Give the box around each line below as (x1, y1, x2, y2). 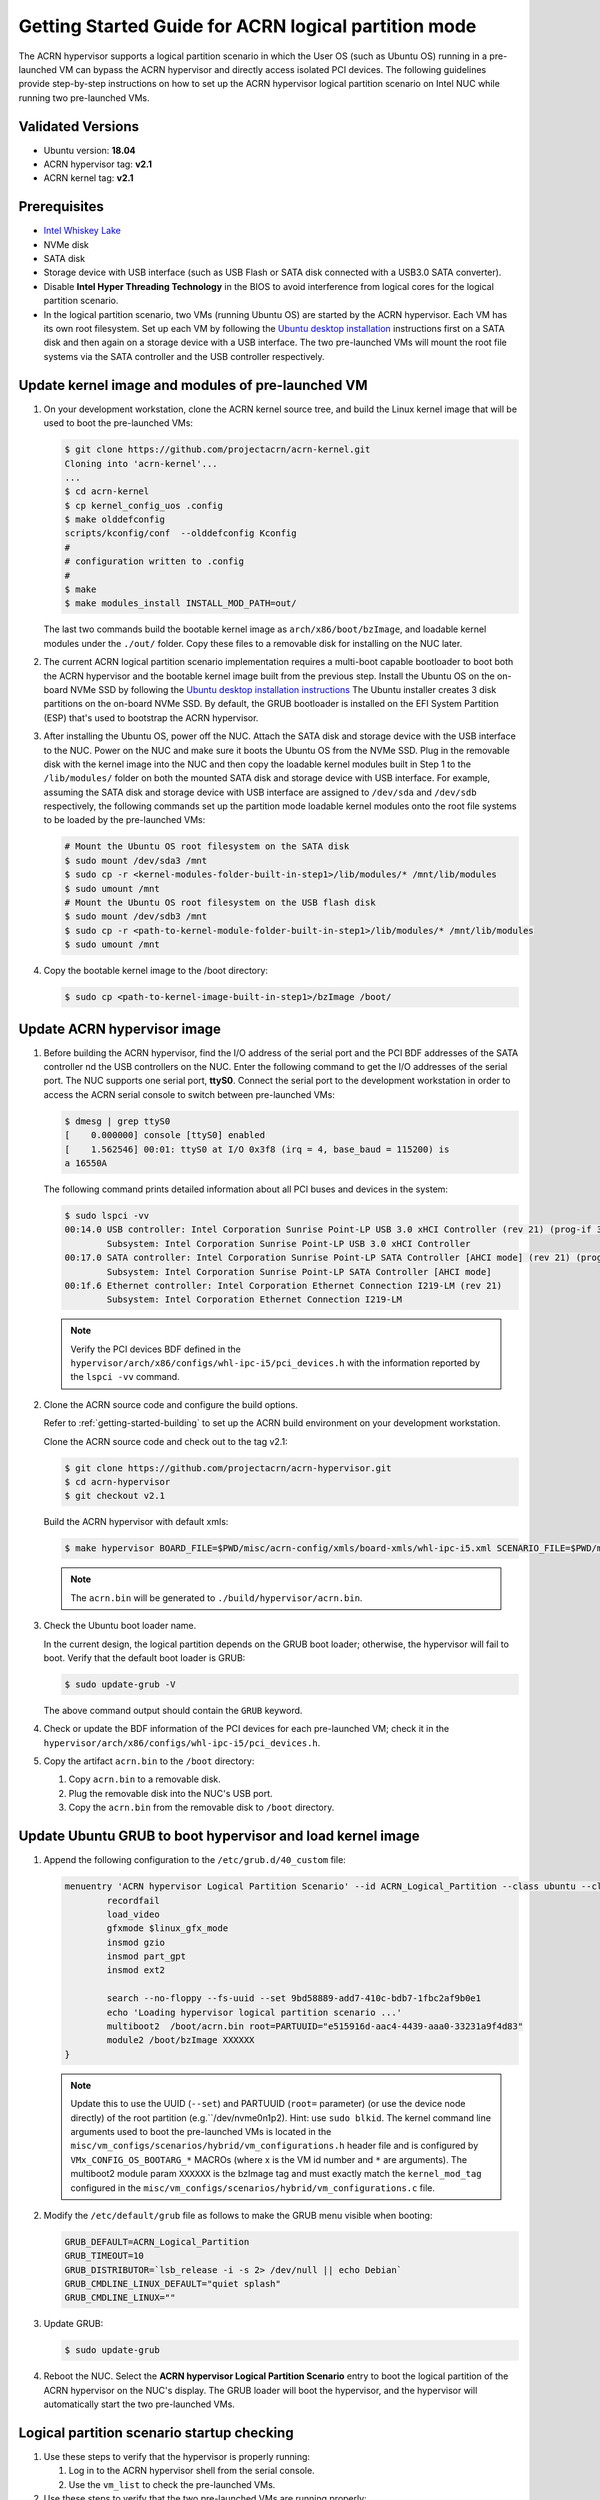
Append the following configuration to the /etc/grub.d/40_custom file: (43, 1854, 347, 1866)
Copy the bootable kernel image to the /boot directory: (43, 965, 269, 977)
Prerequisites (18, 198, 104, 215)
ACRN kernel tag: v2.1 (43, 172, 134, 184)
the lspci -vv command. (70, 1371, 180, 1383)
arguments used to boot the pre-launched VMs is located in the (70, 2125, 332, 2137)
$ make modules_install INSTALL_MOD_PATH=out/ (64, 598, 297, 609)
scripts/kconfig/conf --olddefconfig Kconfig (64, 528, 297, 539)
